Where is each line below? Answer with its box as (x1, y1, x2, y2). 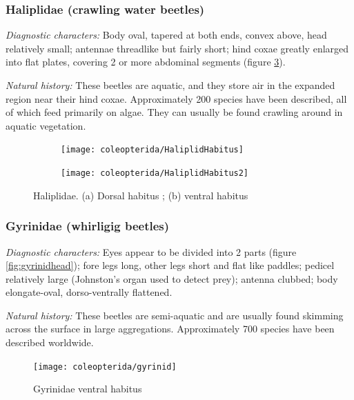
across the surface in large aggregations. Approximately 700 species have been (6, 321, 335, 336)
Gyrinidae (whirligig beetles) (6, 217, 170, 234)
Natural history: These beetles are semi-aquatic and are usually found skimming (6, 308, 344, 322)
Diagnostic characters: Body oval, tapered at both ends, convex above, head (6, 28, 327, 42)
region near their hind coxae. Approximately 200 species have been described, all (6, 91, 347, 106)
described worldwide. (6, 335, 94, 350)
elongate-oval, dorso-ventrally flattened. (6, 285, 173, 299)
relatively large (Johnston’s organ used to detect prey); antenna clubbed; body (6, 271, 338, 286)
